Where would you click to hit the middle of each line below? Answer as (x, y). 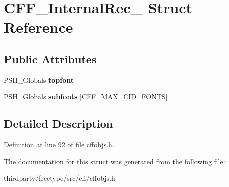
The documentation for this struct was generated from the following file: (115, 161)
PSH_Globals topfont (39, 80)
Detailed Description (59, 124)
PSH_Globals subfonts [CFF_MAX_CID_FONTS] (86, 97)
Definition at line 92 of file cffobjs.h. (59, 145)
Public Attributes (50, 59)
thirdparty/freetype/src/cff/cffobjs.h (60, 178)
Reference (39, 27)
